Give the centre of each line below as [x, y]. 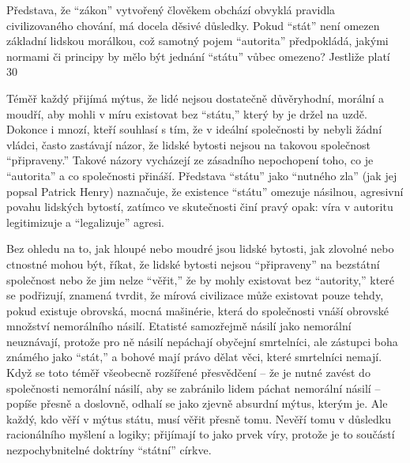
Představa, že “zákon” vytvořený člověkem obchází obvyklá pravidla [171, 9]
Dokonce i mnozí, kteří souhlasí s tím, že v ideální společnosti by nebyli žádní [194, 129]
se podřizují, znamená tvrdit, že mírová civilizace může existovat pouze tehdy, [195, 295]
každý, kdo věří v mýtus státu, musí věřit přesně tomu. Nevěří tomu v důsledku [199, 418]
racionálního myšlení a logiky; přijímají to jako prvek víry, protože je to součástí [201, 434]
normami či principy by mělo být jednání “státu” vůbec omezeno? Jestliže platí [198, 56]
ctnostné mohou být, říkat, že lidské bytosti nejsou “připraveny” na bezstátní [193, 263]
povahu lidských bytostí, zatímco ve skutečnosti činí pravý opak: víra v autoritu [200, 207]
